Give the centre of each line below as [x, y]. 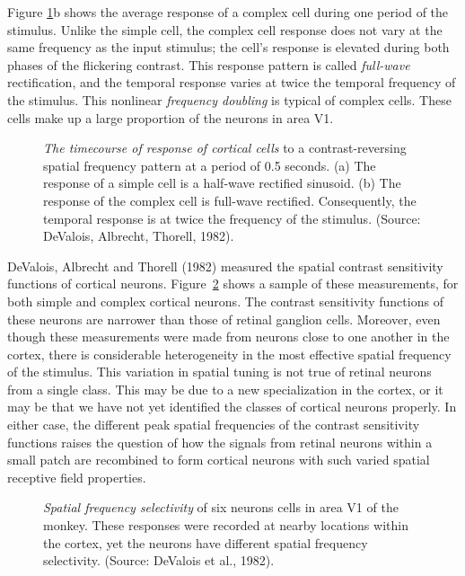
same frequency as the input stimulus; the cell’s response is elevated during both [228, 47]
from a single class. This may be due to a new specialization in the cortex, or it [225, 389]
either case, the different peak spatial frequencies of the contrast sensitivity [214, 425]
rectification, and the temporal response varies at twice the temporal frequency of [232, 82]
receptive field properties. [77, 477]
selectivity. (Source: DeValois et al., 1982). [159, 560]
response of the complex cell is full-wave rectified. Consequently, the [230, 200]
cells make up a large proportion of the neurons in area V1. [171, 117]
